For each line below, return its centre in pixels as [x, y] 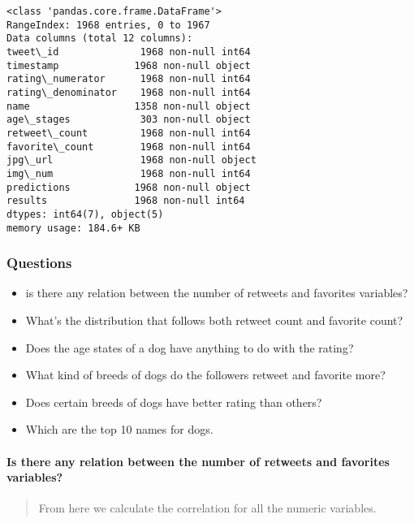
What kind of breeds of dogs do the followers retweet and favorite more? [205, 375]
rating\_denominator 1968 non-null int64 [129, 92]
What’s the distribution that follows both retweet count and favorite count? [214, 320]
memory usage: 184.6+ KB [73, 228]
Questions [39, 263]
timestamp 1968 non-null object [129, 65]
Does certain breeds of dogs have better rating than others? [174, 402]
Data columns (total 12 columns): [100, 39]
